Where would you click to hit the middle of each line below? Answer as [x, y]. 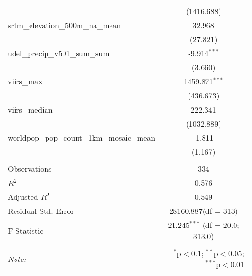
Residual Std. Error [41, 211]
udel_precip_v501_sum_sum [59, 53]
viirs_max [25, 81]
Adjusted [23, 197]
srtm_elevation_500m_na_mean [64, 25]
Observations [30, 169]
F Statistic [26, 230]
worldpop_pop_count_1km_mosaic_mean [82, 138]
